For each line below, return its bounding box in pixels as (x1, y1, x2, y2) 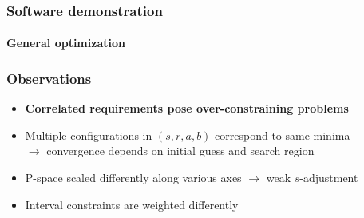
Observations (6, 68, 92, 88)
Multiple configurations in (25, 126, 152, 143)
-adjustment (299, 169, 358, 186)
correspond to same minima (215, 126, 350, 143)
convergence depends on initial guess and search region (46, 142, 315, 159)
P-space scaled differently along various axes (25, 169, 242, 186)
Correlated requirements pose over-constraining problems (25, 100, 349, 117)
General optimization (6, 34, 125, 51)
